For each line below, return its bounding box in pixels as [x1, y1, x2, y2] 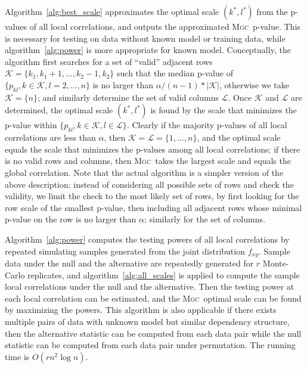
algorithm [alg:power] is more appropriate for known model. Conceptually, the [5, 44, 291, 56]
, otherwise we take [219, 78, 290, 91]
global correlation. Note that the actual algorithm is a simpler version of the [5, 166, 284, 178]
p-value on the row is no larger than [5, 213, 137, 225]
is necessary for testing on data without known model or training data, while [5, 32, 286, 44]
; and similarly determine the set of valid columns [37, 91, 219, 103]
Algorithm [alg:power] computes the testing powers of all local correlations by [5, 232, 290, 245]
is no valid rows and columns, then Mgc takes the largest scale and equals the [5, 154, 291, 167]
